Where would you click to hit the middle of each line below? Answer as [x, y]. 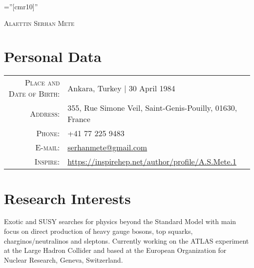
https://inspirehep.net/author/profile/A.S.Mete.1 [152, 162]
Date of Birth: [34, 94]
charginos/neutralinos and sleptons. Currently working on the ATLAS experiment [127, 240]
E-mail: [48, 147]
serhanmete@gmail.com [107, 147]
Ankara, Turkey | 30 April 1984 [121, 88]
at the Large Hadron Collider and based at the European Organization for [115, 250]
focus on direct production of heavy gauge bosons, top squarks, [98, 231]
